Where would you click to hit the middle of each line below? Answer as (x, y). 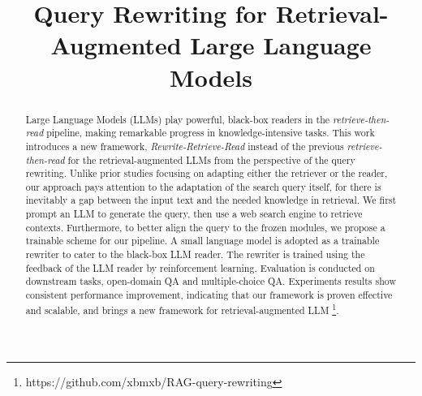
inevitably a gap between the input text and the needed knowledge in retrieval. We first (211, 200)
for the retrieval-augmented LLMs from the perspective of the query (211, 159)
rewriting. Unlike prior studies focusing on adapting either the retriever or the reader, (207, 173)
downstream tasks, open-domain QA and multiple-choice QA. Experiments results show (211, 281)
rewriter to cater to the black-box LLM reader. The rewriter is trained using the (195, 254)
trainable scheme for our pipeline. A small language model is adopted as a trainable (202, 241)
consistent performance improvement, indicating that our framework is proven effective (209, 295)
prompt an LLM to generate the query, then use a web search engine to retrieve (194, 214)
